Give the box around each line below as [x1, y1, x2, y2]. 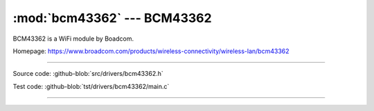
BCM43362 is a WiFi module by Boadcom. [12, 34, 134, 43]
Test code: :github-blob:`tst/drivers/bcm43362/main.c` [12, 82, 170, 90]
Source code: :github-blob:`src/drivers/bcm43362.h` [12, 70, 164, 78]
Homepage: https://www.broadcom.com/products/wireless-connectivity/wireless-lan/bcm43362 [12, 47, 290, 55]
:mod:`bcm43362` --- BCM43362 [12, 10, 212, 26]
